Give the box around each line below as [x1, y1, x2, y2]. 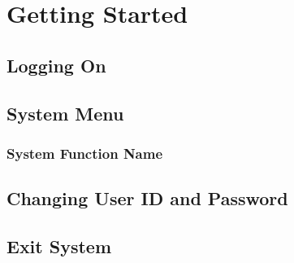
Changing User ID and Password [6, 186, 288, 211]
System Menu [6, 100, 124, 125]
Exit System [6, 233, 112, 258]
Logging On [6, 52, 106, 77]
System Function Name [6, 142, 163, 163]
